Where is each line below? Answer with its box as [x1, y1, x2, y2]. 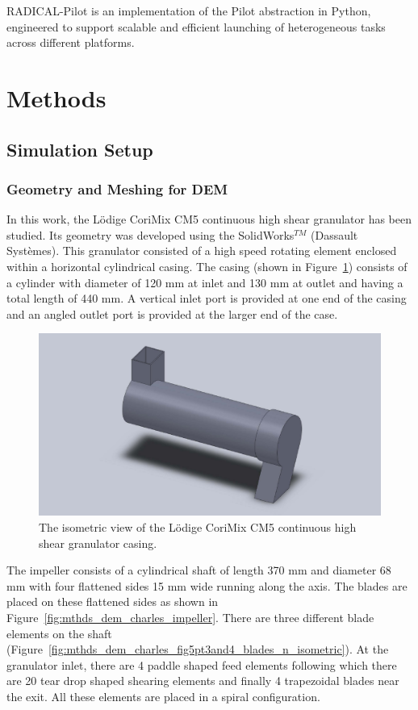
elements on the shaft [6, 624, 112, 641]
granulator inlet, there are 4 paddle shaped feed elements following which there [6, 656, 397, 673]
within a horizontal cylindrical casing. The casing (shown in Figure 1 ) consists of [6, 257, 408, 274]
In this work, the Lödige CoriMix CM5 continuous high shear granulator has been [6, 211, 412, 228]
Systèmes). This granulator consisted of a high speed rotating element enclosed [6, 242, 397, 259]
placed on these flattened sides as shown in [6, 593, 219, 610]
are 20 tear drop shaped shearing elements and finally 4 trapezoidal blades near [6, 672, 399, 689]
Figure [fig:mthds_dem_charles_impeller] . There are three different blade [6, 608, 374, 625]
